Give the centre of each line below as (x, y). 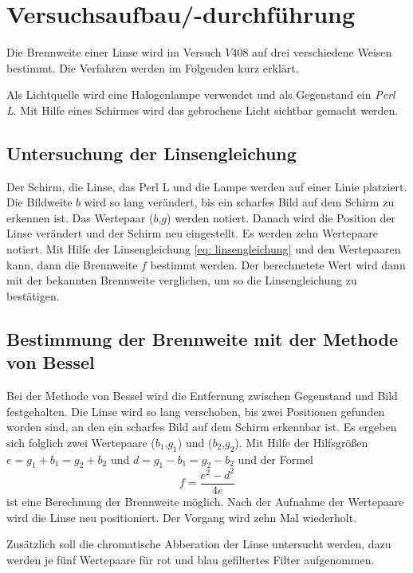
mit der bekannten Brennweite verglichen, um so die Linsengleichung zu (182, 280)
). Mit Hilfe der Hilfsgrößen (301, 442)
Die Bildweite (39, 202)
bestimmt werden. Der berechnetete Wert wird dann (278, 264)
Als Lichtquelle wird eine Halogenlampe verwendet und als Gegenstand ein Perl (201, 94)
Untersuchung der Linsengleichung (151, 153)
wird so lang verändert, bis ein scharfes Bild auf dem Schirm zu (239, 202)
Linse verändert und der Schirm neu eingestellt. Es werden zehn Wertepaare (193, 233)
